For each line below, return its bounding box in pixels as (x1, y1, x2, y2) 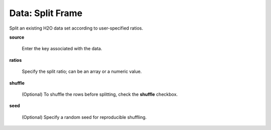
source (9, 34, 25, 40)
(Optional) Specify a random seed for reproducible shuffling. (22, 114, 147, 120)
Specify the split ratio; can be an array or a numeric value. (22, 68, 142, 75)
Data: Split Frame (9, 8, 83, 19)
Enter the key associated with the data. (22, 46, 102, 52)
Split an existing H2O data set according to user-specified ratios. (9, 25, 143, 31)
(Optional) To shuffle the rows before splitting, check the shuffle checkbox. (22, 91, 178, 97)
